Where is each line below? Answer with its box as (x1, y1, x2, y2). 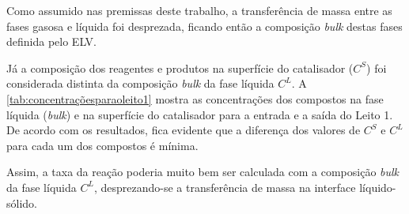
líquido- (359, 178, 396, 195)
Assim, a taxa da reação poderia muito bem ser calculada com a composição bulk (6, 163, 400, 180)
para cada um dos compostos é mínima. (6, 137, 199, 153)
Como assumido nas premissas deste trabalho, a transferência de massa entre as (6, 2, 392, 18)
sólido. (6, 194, 37, 211)
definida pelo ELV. (6, 33, 97, 50)
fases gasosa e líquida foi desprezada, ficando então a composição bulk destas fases (6, 17, 403, 34)
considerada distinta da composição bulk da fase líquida (6, 75, 275, 92)
